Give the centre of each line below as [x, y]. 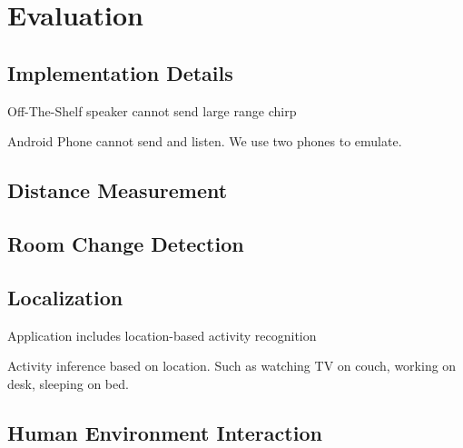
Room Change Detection [126, 243]
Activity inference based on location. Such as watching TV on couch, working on [232, 366]
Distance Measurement [118, 190]
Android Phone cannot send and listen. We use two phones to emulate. [205, 141]
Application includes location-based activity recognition [162, 335]
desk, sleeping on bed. [68, 383]
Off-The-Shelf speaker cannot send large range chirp [152, 110]
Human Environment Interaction [165, 432]
